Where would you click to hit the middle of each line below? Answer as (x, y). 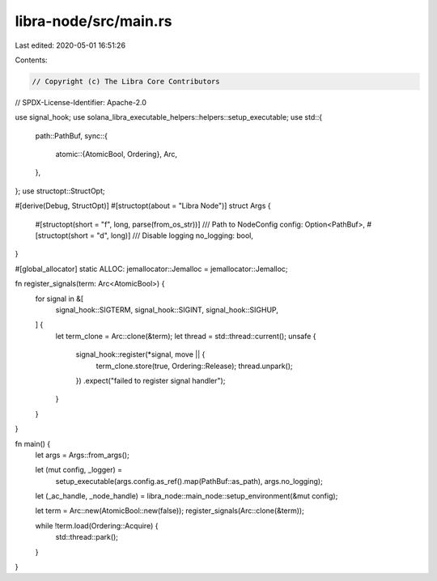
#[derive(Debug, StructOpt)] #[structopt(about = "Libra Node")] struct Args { (143, 206)
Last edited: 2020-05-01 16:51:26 (70, 45)
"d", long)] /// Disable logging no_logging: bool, (175, 235)
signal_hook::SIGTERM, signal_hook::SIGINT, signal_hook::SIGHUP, (167, 310)
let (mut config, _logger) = (79, 470)
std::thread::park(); (87, 537)
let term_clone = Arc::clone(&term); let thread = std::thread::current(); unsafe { (186, 336)
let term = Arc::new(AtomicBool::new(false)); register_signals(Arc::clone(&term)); (170, 511)
